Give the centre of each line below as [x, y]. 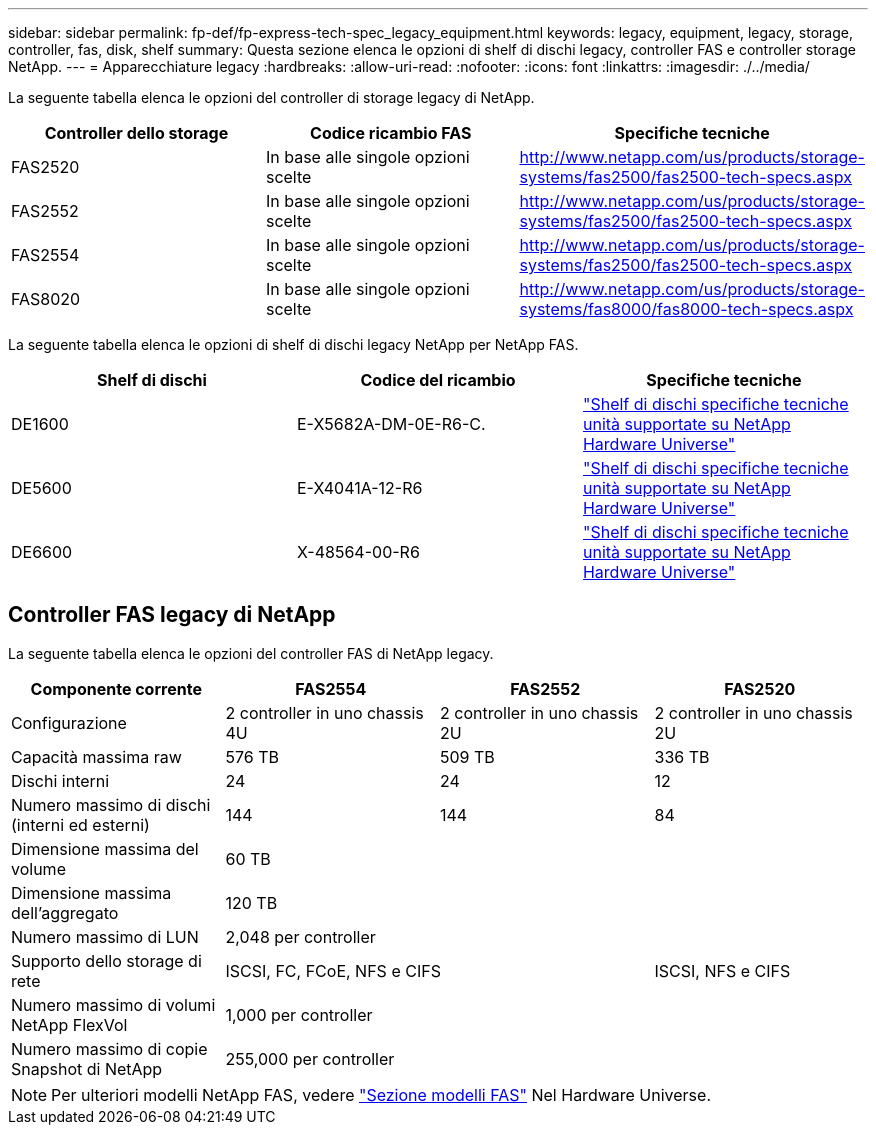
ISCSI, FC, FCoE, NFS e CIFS [333, 970]
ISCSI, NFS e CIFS [722, 970]
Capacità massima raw [96, 756]
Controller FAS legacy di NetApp [172, 615]
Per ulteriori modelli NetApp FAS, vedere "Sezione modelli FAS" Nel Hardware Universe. [381, 1094]
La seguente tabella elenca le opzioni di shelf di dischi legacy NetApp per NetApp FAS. [293, 344]
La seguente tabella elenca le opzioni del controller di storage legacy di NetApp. [271, 97]
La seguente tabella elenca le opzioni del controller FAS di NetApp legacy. [251, 653]
